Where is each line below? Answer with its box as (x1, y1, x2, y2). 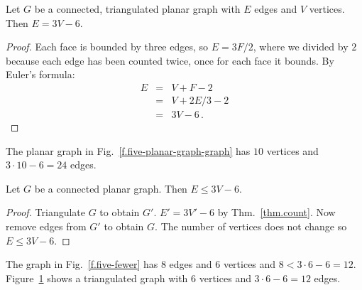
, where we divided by (253, 39, 349, 54)
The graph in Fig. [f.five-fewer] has (6, 257, 158, 272)
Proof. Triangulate (6, 205, 86, 220)
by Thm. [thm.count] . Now (217, 205, 336, 220)
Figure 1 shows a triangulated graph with (6, 270, 188, 285)
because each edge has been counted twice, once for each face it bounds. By (6, 53, 334, 68)
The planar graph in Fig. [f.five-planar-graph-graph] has (6, 143, 251, 158)
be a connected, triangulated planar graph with (34, 1, 241, 16)
